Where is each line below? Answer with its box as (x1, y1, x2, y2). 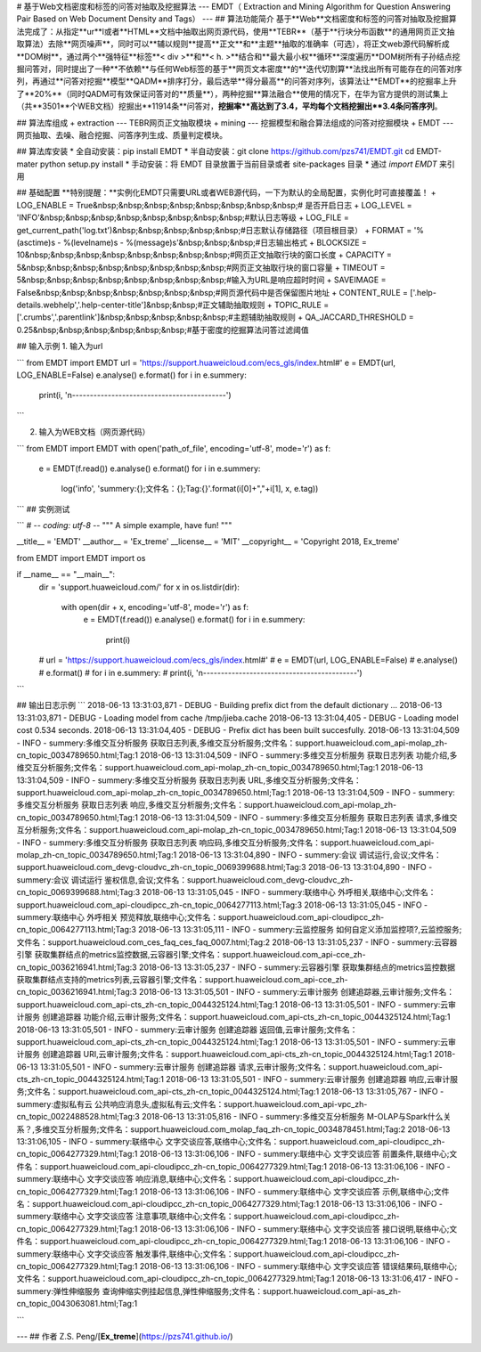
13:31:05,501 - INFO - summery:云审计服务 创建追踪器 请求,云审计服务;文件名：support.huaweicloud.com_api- (40, 1061, 443, 1072)
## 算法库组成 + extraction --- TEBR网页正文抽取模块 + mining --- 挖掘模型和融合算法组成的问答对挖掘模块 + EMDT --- (16, 117, 454, 128)
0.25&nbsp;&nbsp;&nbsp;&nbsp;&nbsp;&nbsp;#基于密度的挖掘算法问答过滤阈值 (16, 324, 309, 335)
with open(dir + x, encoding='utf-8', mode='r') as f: (61, 602, 249, 613)
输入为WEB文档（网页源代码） (38, 427, 151, 437)
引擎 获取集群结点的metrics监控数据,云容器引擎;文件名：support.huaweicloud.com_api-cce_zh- (16, 949, 366, 960)
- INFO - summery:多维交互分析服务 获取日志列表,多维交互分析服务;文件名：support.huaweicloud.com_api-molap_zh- (16, 737, 448, 748)
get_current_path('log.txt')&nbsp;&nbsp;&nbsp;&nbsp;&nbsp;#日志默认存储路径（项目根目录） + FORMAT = (16, 224, 412, 235)
